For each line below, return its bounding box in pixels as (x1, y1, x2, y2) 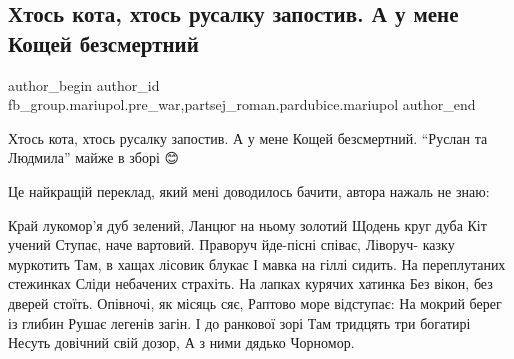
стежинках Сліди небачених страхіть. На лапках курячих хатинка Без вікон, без (8, 273, 493, 294)
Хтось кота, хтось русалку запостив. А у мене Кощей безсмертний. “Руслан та (8, 127, 488, 148)
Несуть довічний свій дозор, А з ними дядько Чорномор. (8, 332, 355, 353)
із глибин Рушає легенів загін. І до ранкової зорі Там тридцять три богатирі (8, 312, 471, 333)
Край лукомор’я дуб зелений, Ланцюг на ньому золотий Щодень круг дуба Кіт (8, 214, 487, 235)
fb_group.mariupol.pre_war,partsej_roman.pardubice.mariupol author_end (8, 94, 476, 115)
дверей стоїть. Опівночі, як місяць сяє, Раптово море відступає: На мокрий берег (8, 292, 502, 313)
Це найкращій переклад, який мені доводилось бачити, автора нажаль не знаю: (8, 180, 490, 201)
